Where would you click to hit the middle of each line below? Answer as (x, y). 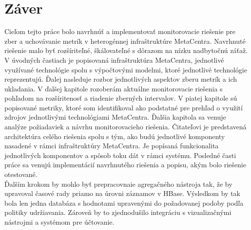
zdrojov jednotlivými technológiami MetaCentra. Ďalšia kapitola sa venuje (115, 117)
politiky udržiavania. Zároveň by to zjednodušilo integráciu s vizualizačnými (118, 212)
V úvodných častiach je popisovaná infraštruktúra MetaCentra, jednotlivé (114, 60)
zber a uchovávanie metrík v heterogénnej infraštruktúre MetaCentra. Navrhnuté (125, 41)
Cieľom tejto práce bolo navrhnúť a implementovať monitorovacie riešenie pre (120, 31)
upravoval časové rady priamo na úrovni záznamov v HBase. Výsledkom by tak (122, 193)
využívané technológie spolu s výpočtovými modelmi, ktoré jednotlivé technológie (126, 69)
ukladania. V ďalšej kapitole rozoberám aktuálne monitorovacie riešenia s (114, 88)
